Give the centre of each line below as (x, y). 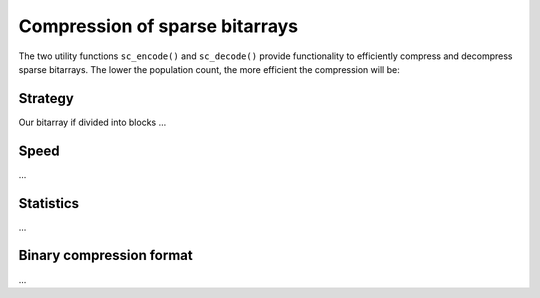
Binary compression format (106, 255)
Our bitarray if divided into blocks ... (92, 122)
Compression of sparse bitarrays (158, 26)
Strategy (46, 98)
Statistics (49, 203)
